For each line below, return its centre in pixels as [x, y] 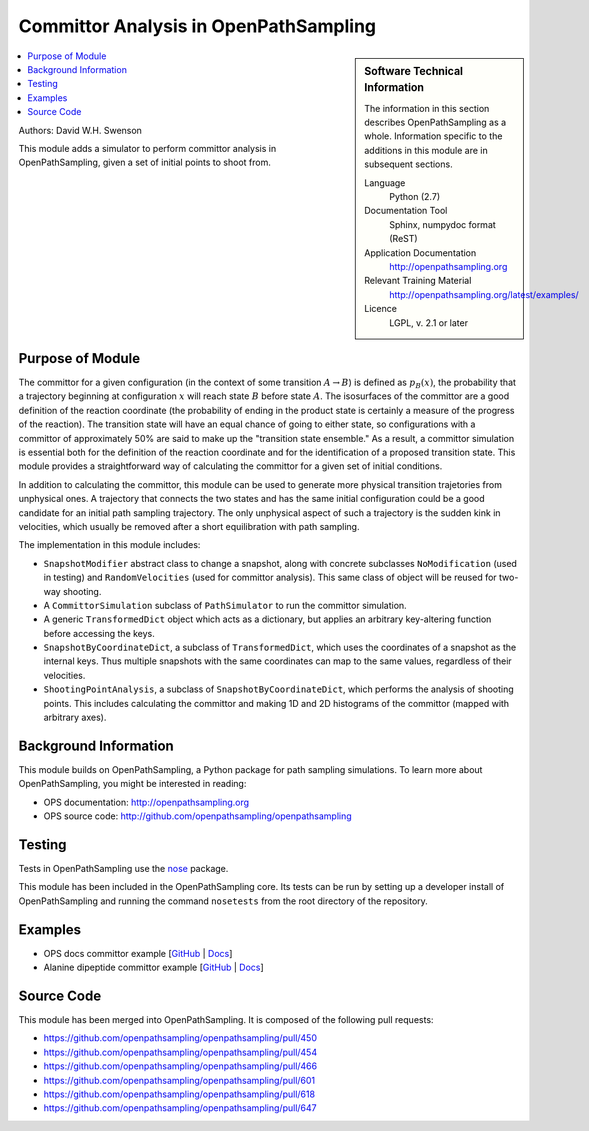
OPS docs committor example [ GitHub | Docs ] [138, 953]
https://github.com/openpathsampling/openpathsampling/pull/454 [180, 1052]
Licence [380, 309]
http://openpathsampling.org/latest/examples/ [484, 294]
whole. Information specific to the [433, 136]
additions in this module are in [426, 150]
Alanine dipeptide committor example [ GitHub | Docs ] [153, 967]
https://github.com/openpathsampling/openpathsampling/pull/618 [179, 1094]
